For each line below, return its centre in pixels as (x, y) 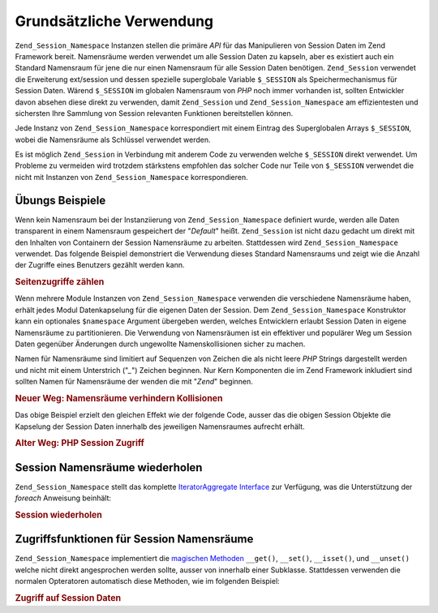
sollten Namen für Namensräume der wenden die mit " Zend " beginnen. (134, 382)
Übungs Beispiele (60, 200)
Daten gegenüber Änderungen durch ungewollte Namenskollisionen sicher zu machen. (160, 344)
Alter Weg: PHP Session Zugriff (80, 444)
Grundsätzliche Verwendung (114, 21)
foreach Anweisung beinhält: (63, 498)
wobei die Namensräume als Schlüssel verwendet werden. (113, 139)
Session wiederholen (59, 515)
